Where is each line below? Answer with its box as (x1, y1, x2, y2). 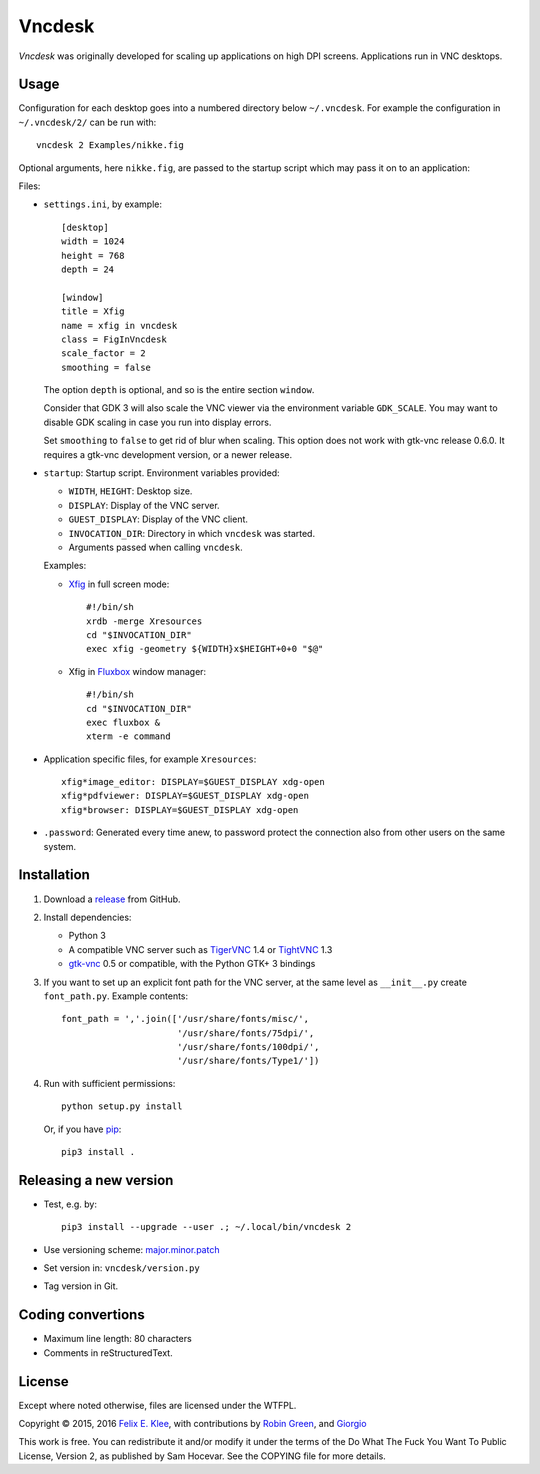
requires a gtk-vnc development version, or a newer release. (43, 448, 293, 460)
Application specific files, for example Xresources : (43, 753, 257, 765)
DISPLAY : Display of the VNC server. (68, 499, 220, 511)
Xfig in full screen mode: (68, 578, 170, 590)
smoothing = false (61, 361, 152, 373)
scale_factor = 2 (61, 348, 146, 359)
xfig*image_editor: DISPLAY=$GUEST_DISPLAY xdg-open (61, 776, 325, 788)
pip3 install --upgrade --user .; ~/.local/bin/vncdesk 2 (61, 1221, 352, 1233)
